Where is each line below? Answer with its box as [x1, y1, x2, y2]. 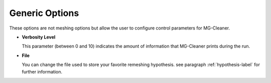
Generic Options [9, 7, 79, 18]
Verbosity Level [22, 34, 56, 40]
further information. [22, 68, 63, 74]
